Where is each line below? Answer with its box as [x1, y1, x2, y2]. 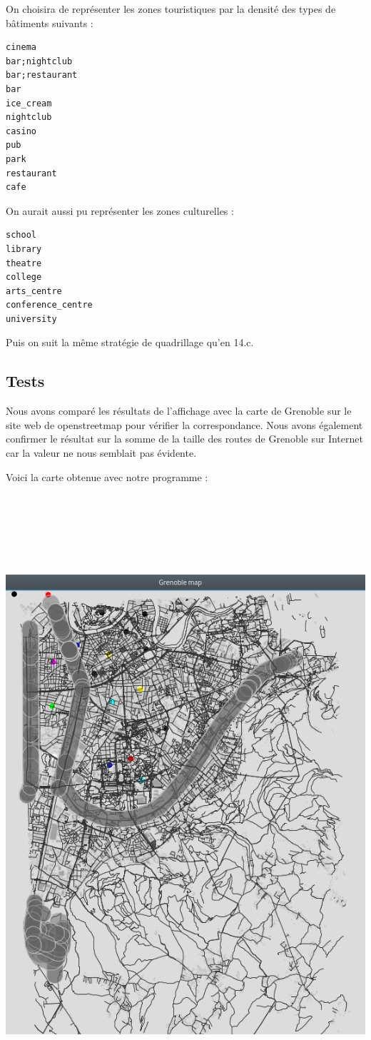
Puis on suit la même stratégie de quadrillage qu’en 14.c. [6, 335, 254, 350]
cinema [6, 42, 36, 53]
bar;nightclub [6, 56, 73, 66]
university [6, 313, 57, 324]
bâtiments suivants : [6, 15, 93, 30]
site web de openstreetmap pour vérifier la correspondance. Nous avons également [6, 417, 363, 432]
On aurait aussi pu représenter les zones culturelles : [6, 203, 234, 218]
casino [6, 126, 36, 136]
